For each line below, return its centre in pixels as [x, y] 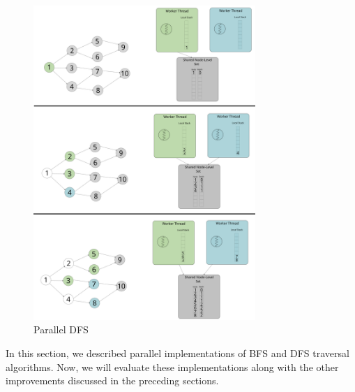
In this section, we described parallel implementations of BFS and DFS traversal [177, 353]
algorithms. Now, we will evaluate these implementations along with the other [172, 366]
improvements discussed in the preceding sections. [112, 380]
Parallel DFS [61, 329]
